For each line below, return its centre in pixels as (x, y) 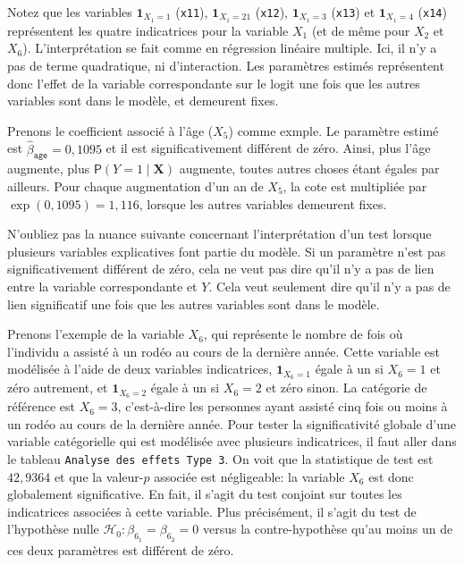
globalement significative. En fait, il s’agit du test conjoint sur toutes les (205, 494)
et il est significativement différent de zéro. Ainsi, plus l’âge (268, 148)
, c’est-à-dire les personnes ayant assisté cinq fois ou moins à (283, 406)
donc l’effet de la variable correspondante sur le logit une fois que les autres (214, 83)
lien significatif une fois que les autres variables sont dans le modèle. (194, 304)
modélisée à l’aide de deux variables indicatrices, (140, 369)
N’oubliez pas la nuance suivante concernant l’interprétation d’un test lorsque (219, 234)
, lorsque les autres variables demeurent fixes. (263, 203)
